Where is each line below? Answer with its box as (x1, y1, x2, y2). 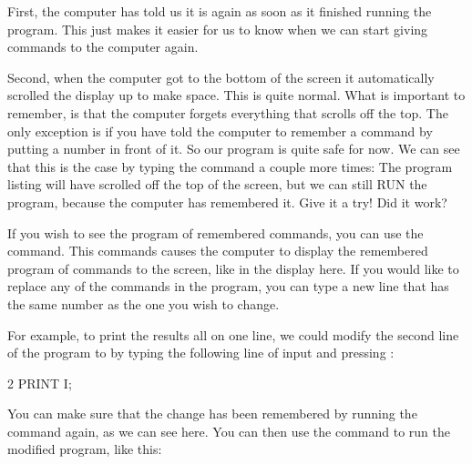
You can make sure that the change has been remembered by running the (7, 404, 417, 423)
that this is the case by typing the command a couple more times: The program (7, 156, 453, 176)
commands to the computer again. (7, 37, 199, 56)
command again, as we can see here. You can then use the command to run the (7, 421, 450, 440)
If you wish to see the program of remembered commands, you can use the (7, 223, 424, 242)
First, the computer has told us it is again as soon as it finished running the (7, 2, 432, 20)
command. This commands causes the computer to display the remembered (7, 241, 428, 260)
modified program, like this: (7, 439, 162, 459)
